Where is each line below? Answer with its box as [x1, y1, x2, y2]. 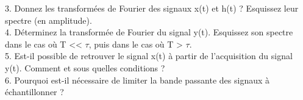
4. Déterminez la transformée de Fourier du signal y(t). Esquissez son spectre [5, 26, 293, 38]
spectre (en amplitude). [5, 13, 92, 26]
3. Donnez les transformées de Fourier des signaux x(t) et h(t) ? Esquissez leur [5, 2, 299, 14]
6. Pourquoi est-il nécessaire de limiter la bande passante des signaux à [5, 73, 270, 86]
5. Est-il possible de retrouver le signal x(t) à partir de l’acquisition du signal [5, 49, 293, 62]
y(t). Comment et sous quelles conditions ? [5, 61, 165, 74]
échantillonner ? [5, 85, 64, 98]
